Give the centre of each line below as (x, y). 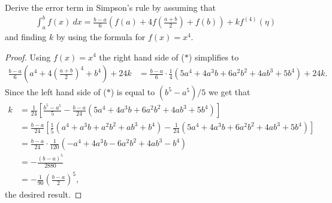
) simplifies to (214, 57)
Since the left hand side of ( (56, 92)
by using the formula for (101, 36)
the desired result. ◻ (43, 194)
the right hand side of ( (142, 57)
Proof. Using (28, 57)
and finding (26, 36)
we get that (229, 92)
